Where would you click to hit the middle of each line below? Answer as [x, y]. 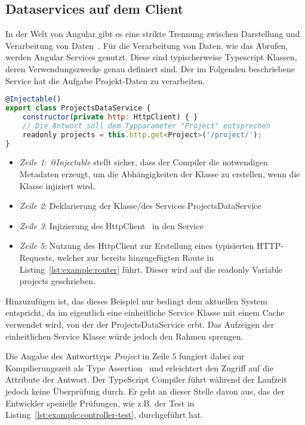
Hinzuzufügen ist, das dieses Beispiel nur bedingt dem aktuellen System [136, 301]
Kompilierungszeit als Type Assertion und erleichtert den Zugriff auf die [139, 367]
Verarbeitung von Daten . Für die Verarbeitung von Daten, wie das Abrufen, [147, 45]
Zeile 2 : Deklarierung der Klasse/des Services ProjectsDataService [140, 206]
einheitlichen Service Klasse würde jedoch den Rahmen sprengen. [124, 336]
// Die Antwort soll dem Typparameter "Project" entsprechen [146, 126]
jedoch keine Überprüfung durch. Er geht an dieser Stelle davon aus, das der [145, 391]
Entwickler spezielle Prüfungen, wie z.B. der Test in [100, 403]
